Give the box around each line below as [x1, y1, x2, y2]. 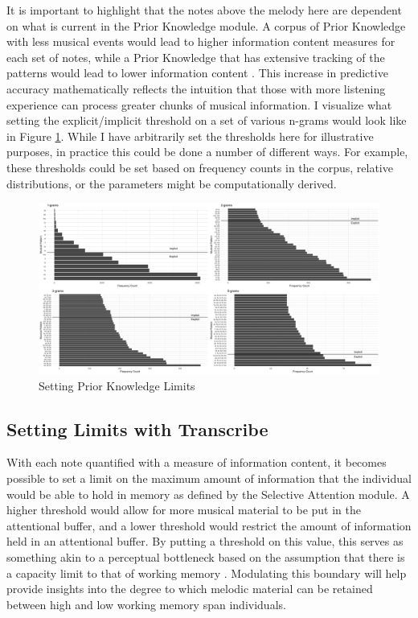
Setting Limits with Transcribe [6, 416, 268, 441]
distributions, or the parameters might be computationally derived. [6, 175, 337, 192]
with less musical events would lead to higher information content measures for [6, 33, 395, 50]
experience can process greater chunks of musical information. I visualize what [6, 96, 392, 113]
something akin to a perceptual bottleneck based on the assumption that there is [6, 548, 405, 565]
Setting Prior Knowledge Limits [39, 377, 195, 393]
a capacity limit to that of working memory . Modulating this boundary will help [6, 564, 407, 581]
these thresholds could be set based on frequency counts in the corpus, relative [6, 159, 393, 175]
